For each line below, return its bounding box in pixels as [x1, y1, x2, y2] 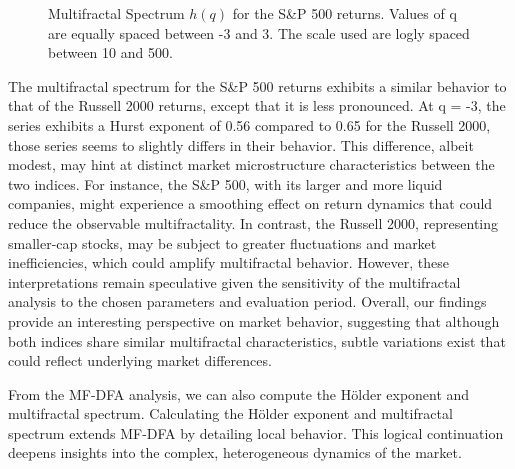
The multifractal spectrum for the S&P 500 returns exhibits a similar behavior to [8, 75, 507, 96]
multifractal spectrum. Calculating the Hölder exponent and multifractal [8, 403, 453, 424]
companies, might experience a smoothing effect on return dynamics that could [8, 193, 493, 214]
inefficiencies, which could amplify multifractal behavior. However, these [8, 252, 449, 273]
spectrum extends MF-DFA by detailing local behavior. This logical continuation [8, 422, 504, 443]
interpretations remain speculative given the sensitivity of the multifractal [8, 271, 461, 292]
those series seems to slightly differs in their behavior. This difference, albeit [8, 134, 474, 155]
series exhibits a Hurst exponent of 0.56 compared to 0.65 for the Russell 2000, [8, 114, 491, 135]
